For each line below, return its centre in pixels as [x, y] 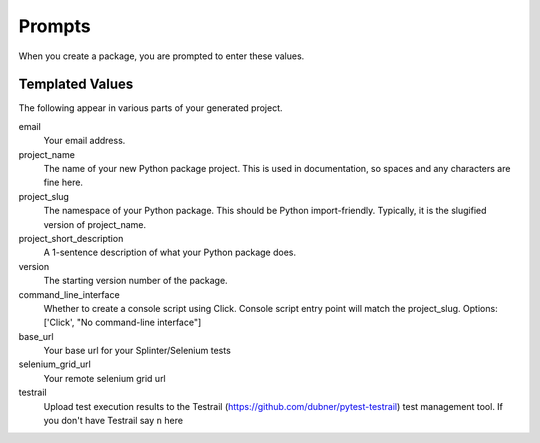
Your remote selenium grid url [105, 378]
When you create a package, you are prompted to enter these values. [161, 56]
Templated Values [76, 84]
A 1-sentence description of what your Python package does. [170, 252]
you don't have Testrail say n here [113, 421]
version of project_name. [95, 224]
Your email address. [84, 141]
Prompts [54, 26]
